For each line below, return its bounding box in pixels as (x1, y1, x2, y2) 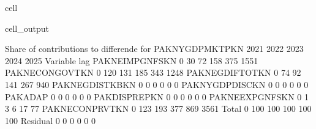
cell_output (5, 21, 49, 34)
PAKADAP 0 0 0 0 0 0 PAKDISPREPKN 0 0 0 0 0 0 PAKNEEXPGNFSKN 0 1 (5, 90, 309, 103)
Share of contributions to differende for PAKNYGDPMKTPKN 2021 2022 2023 (5, 42, 304, 55)
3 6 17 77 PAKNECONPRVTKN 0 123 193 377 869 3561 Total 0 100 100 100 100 (5, 102, 312, 115)
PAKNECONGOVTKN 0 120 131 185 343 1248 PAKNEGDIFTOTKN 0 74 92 (5, 66, 301, 79)
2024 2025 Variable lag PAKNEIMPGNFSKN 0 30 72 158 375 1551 (5, 54, 258, 67)
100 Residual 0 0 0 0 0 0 (5, 114, 96, 127)
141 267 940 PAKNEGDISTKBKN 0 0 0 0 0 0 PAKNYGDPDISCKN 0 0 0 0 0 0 (5, 78, 309, 90)
